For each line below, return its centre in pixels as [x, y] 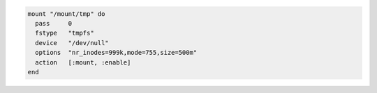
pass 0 [54, 23]
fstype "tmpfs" [65, 33]
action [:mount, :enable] [83, 62]
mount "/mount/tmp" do [66, 14]
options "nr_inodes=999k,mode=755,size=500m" [116, 53]
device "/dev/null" [72, 43]
